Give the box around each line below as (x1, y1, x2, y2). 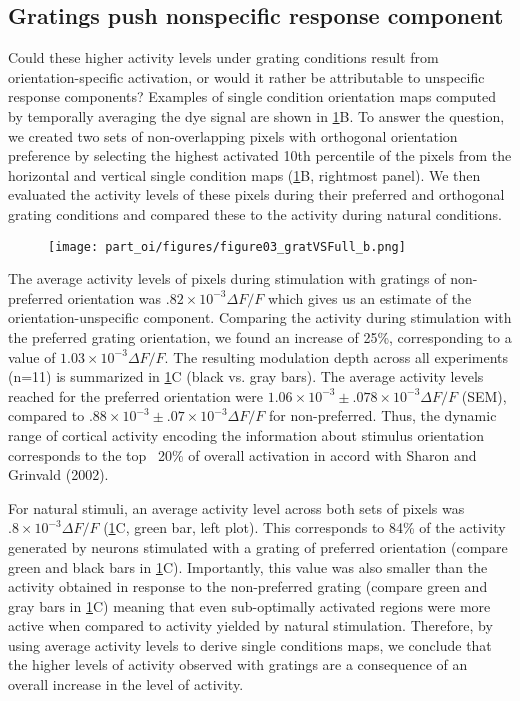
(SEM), (461, 385, 507, 406)
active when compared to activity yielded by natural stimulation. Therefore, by (8, 615, 493, 636)
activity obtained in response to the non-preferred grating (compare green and (8, 576, 488, 597)
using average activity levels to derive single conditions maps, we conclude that (8, 634, 492, 655)
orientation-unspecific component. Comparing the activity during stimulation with (8, 307, 512, 328)
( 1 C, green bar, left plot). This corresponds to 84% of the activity (103, 517, 506, 538)
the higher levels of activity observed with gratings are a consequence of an (8, 654, 468, 675)
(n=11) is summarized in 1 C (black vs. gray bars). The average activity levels (8, 366, 484, 387)
